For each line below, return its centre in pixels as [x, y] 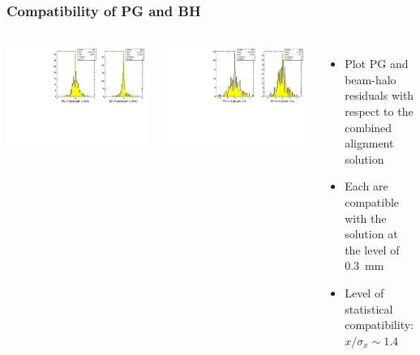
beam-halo [371, 79]
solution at [371, 234]
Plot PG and [377, 64]
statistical [369, 308]
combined [369, 127]
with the [366, 218]
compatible [372, 201]
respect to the [379, 111]
